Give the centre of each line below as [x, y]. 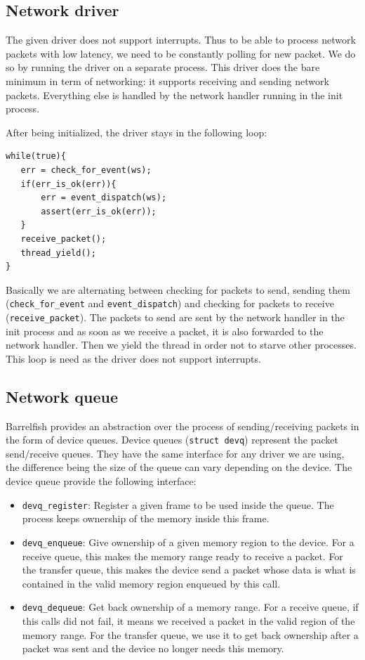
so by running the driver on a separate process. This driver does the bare [163, 67]
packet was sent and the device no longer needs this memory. [153, 648]
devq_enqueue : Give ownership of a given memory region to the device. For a [188, 542]
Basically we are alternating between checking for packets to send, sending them [178, 289]
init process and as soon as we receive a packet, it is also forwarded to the [165, 331]
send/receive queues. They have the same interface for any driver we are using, [175, 453]
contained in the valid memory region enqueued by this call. [151, 583]
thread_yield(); [58, 253]
